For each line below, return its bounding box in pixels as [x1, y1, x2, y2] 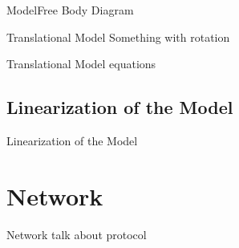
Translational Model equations [6, 55, 156, 72]
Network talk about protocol [6, 226, 147, 242]
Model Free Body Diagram [6, 2, 134, 18]
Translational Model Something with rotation [6, 28, 230, 45]
